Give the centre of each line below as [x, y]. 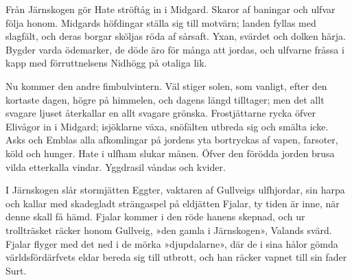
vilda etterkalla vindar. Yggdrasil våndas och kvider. [116, 166]
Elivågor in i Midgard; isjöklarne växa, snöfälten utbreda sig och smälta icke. [167, 126]
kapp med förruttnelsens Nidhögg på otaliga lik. [106, 63]
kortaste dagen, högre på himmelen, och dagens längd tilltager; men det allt [165, 99]
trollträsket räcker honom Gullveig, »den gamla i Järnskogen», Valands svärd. [169, 230]
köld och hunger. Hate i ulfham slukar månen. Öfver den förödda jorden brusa [170, 153]
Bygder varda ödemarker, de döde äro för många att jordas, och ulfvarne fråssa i [175, 49]
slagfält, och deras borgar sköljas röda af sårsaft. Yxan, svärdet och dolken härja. [176, 36]
